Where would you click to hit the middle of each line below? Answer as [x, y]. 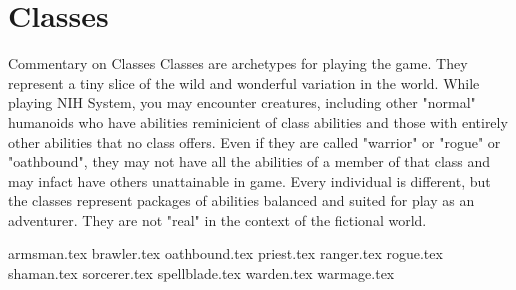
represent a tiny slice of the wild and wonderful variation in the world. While [244, 82]
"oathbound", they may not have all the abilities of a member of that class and [249, 161]
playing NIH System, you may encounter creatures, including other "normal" [242, 102]
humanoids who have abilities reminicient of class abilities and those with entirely [258, 121]
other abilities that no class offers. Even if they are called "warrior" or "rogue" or [254, 141]
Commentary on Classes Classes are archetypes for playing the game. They [238, 63]
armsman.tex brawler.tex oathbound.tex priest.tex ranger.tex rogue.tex [225, 253]
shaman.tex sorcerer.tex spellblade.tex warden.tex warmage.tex [201, 273]
